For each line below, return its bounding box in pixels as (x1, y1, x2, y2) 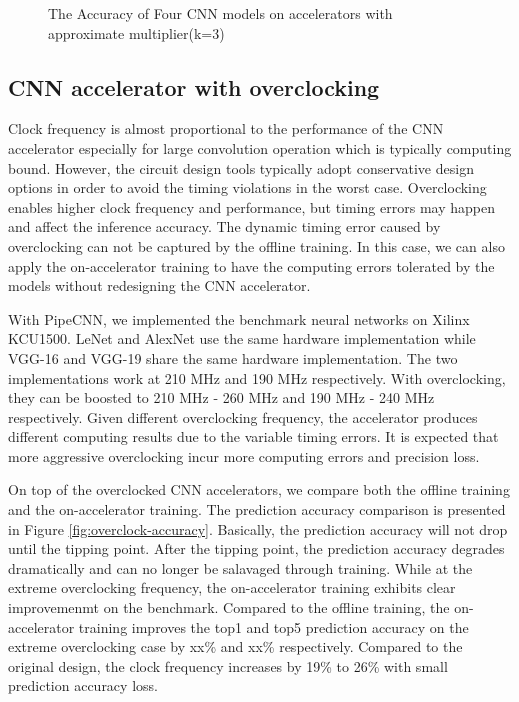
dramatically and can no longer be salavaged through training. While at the (8, 557, 473, 578)
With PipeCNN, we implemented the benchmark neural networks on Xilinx (8, 308, 470, 329)
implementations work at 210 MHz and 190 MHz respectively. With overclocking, (8, 367, 506, 388)
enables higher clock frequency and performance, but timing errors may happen (8, 196, 495, 217)
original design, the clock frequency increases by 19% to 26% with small (8, 655, 448, 676)
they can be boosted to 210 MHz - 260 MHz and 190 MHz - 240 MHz (8, 387, 435, 408)
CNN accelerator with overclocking (8, 71, 380, 102)
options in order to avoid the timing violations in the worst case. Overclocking (8, 177, 487, 198)
